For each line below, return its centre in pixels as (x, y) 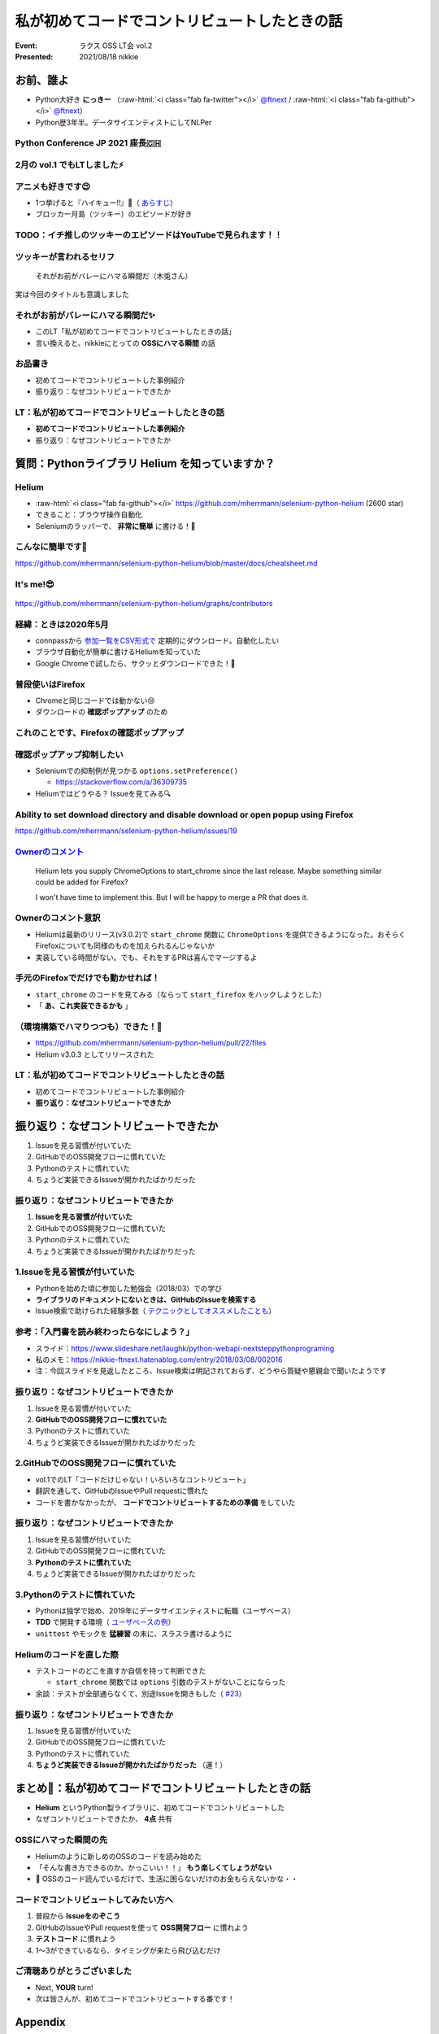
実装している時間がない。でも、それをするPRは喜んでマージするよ (146, 957)
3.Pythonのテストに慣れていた (75, 1595)
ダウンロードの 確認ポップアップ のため (102, 712)
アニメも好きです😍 (53, 186)
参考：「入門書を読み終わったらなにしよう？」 (104, 1332)
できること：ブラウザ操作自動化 (89, 515)
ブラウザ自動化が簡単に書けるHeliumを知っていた (118, 652)
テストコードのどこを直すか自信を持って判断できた (121, 1670)
